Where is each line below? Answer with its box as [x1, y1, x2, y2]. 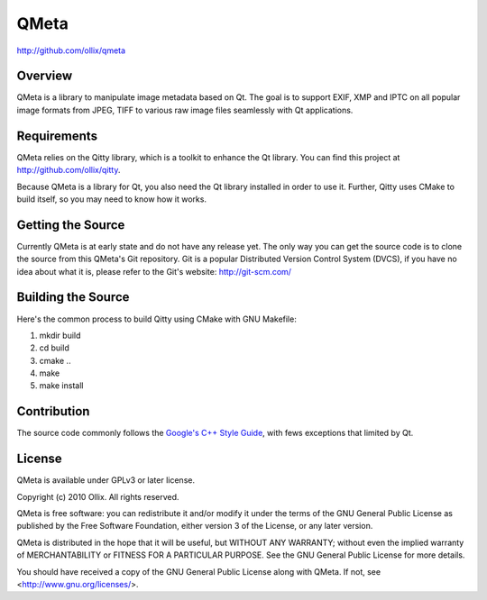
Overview [16, 68, 73, 84]
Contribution [16, 404, 90, 419]
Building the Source [16, 289, 130, 305]
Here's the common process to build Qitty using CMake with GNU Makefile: [16, 314, 297, 324]
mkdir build [39, 330, 81, 341]
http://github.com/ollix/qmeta [16, 45, 126, 56]
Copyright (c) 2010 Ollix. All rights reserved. [16, 491, 179, 502]
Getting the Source [16, 217, 125, 232]
